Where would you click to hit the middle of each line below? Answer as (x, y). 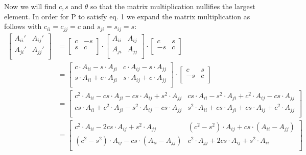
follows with (23, 26)
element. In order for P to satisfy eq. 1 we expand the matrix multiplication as (127, 16)
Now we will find (30, 6)
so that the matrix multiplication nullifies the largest (173, 6)
